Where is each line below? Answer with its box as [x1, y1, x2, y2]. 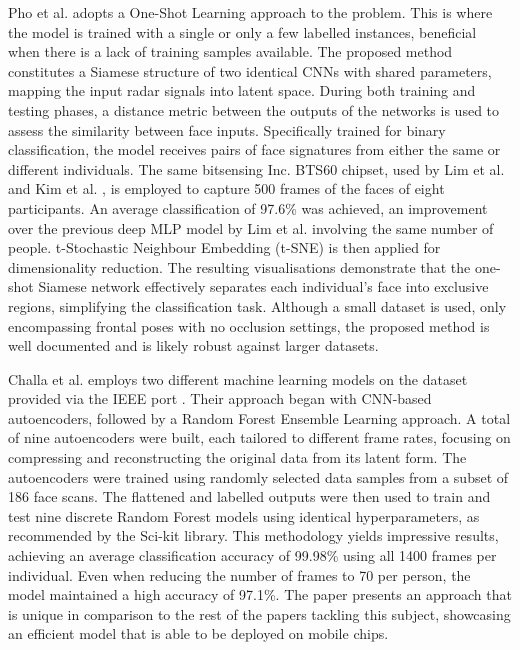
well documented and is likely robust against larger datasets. [8, 335, 379, 356]
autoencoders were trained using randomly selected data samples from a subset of [8, 466, 509, 487]
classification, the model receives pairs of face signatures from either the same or [8, 139, 501, 160]
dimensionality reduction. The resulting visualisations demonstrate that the [8, 256, 471, 277]
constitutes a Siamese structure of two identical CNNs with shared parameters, [8, 60, 492, 81]
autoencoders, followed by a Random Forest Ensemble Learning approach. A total [8, 407, 511, 428]
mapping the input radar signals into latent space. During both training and [8, 80, 476, 101]
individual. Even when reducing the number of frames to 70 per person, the [8, 564, 471, 585]
